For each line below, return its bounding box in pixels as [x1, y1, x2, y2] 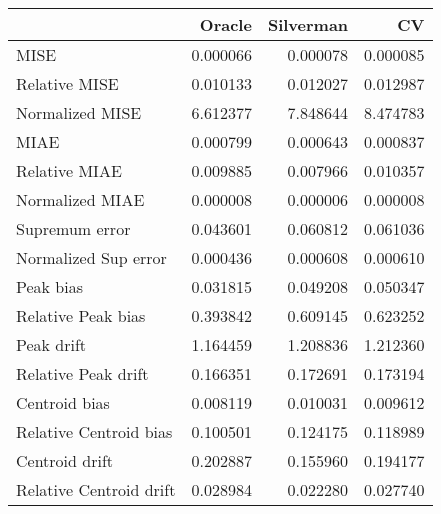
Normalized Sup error [16, 246, 167, 269]
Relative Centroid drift [16, 478, 176, 501]
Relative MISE [16, 72, 119, 95]
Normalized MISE [16, 101, 142, 124]
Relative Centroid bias [16, 420, 173, 443]
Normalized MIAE [16, 188, 145, 211]
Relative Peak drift [16, 362, 149, 385]
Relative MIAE [16, 159, 122, 182]
